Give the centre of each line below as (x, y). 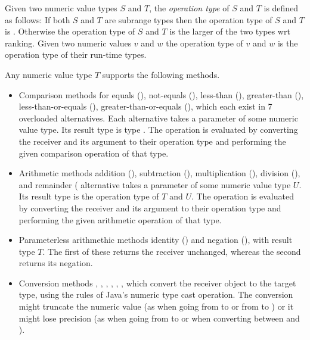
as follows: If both (38, 19)
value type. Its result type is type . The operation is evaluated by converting (158, 130)
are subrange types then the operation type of (188, 19)
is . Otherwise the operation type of (70, 31)
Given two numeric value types (61, 8)
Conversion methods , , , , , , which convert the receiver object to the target (157, 283)
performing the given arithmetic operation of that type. (120, 219)
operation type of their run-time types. (76, 54)
